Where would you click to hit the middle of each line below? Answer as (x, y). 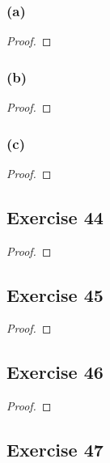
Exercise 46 (55, 372)
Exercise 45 (55, 294)
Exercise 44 (55, 217)
